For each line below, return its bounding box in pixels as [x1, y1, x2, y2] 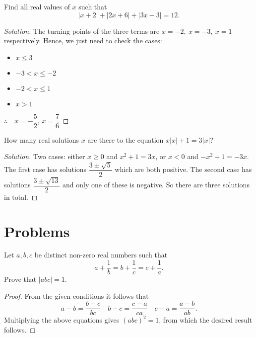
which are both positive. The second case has [115, 164, 252, 174]
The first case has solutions [4, 164, 87, 174]
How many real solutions [4, 134, 79, 145]
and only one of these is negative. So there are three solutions [63, 179, 250, 190]
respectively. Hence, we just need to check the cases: [4, 35, 162, 46]
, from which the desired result [159, 315, 253, 325]
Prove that [4, 274, 37, 284]
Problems [4, 221, 70, 241]
